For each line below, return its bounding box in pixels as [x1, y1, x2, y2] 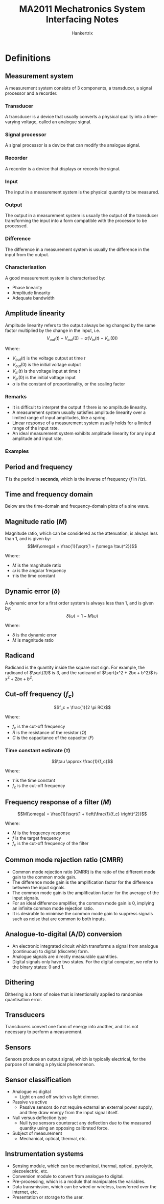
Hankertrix [71, 30, 93, 36]
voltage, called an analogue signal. [21, 119, 92, 125]
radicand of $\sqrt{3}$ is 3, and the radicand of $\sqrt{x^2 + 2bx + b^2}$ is [5, 669, 158, 676]
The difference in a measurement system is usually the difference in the [5, 246, 150, 252]
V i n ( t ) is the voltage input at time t [12, 368, 80, 375]
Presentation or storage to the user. [12, 1194, 84, 1200]
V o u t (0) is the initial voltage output [12, 362, 81, 369]
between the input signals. [12, 884, 66, 890]
